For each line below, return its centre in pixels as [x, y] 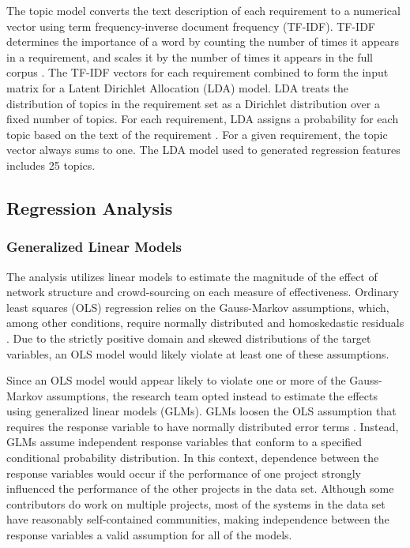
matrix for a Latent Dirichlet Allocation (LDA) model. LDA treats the [178, 87]
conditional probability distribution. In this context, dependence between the [193, 458]
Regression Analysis [90, 207]
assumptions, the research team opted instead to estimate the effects [212, 395]
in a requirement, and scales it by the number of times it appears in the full [190, 56]
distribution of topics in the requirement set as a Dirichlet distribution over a [193, 103]
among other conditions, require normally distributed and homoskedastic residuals [205, 323]
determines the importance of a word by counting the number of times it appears [203, 41]
